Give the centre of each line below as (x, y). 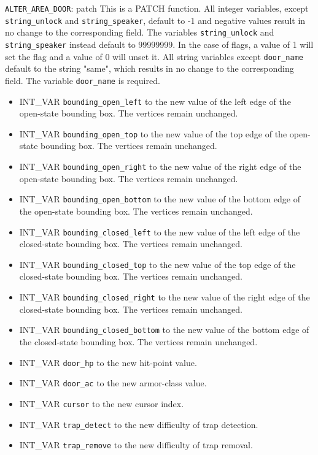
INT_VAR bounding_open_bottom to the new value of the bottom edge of (160, 199)
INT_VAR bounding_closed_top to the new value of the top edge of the (157, 264)
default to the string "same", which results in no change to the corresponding (149, 68)
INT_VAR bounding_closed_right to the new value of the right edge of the (165, 297)
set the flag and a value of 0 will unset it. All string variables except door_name (154, 56)
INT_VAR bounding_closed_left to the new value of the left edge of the (160, 231)
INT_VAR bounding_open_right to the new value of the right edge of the (160, 166)
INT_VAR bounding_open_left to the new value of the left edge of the (155, 101)
